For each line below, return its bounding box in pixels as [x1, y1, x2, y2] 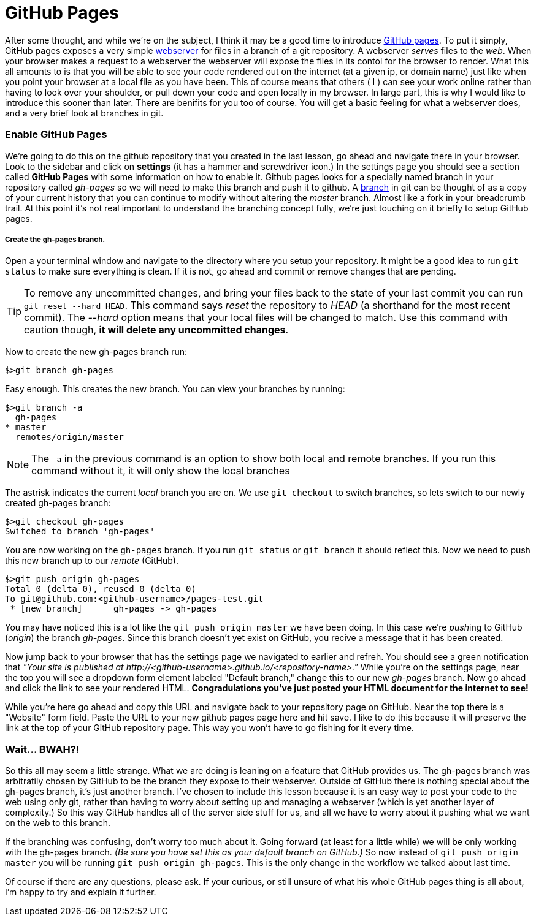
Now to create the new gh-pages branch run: [5, 346, 188, 357]
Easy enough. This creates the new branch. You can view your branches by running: [5, 384, 345, 395]
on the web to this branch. [5, 817, 111, 828]
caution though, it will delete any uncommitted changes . [24, 324, 289, 336]
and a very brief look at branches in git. [5, 107, 164, 118]
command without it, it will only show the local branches [31, 464, 290, 477]
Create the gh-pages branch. [5, 235, 105, 244]
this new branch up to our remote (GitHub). [5, 555, 178, 566]
